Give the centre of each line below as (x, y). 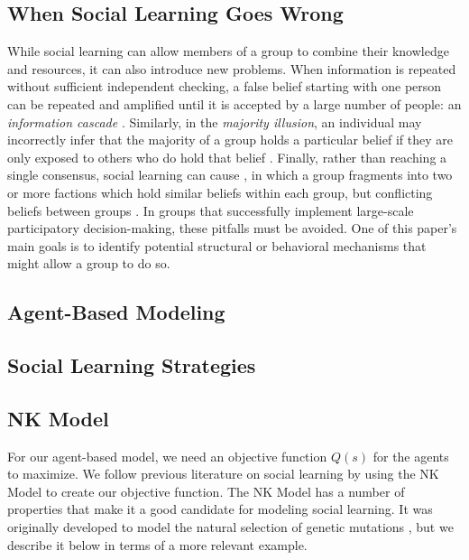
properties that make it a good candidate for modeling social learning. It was (220, 509)
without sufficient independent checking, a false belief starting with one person (225, 86)
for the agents (411, 456)
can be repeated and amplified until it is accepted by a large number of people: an (234, 103)
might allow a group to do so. (89, 263)
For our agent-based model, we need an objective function (167, 456)
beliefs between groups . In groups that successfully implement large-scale (211, 210)
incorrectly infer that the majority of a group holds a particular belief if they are (230, 140)
